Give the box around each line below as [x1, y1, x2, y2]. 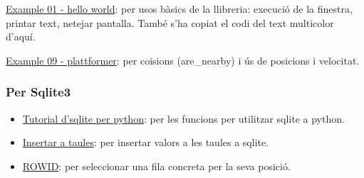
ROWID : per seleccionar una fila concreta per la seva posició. [22, 158, 291, 173]
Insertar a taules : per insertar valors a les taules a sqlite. [22, 135, 269, 150]
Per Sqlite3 [6, 83, 71, 101]
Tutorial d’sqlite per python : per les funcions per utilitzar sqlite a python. [22, 111, 345, 126]
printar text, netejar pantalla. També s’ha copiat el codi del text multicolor [6, 15, 334, 30]
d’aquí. [6, 29, 36, 44]
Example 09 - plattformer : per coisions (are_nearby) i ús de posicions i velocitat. [6, 52, 360, 67]
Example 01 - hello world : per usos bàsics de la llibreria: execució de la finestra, [6, 1, 353, 16]
